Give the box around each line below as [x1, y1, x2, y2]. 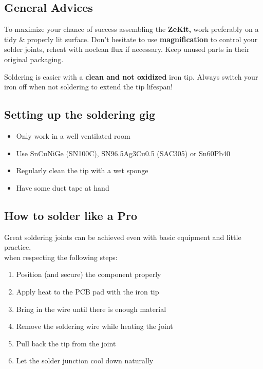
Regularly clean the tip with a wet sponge [16, 165, 148, 176]
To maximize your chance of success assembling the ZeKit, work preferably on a [4, 24, 259, 34]
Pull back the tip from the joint [16, 338, 116, 348]
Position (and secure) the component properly [16, 269, 161, 280]
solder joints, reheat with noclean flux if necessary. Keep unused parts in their [4, 44, 250, 54]
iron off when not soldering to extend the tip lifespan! [4, 81, 173, 92]
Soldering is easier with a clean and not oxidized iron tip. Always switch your [4, 71, 258, 82]
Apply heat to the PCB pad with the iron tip [16, 286, 159, 297]
